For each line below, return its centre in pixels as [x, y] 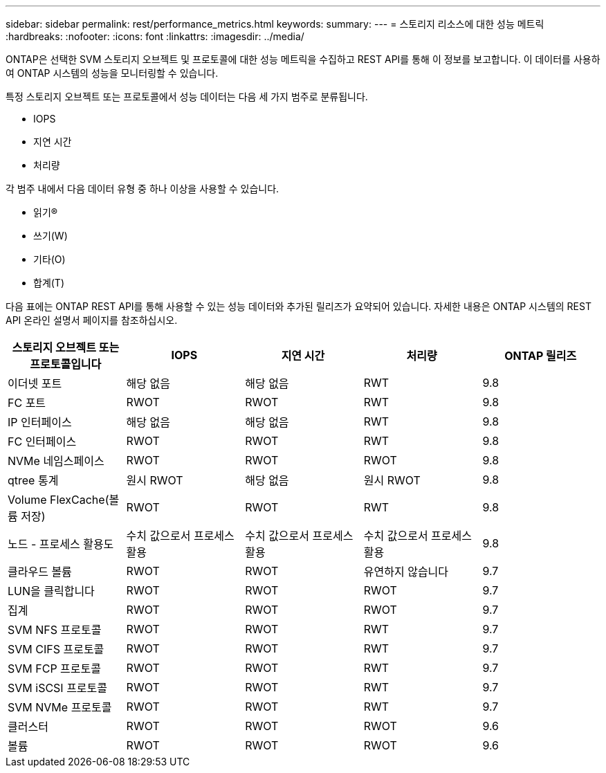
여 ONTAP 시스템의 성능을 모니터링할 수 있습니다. [112, 73]
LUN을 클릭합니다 [51, 591]
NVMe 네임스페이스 [56, 461]
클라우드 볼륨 [40, 572]
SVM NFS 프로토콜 [55, 630]
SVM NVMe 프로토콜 [60, 707]
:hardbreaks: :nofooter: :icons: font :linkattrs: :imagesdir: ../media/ [155, 36]
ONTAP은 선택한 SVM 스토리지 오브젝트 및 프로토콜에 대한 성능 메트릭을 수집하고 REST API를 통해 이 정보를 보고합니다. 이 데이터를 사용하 [303, 59]
